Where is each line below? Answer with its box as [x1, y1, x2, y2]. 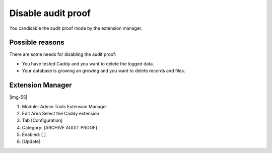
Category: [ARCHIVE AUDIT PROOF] [22, 124, 98, 130]
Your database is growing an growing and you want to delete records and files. [22, 68, 186, 74]
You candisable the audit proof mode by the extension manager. [9, 25, 143, 31]
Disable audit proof [9, 8, 91, 19]
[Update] [22, 138, 41, 144]
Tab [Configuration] [22, 117, 63, 123]
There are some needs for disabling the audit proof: [9, 51, 117, 57]
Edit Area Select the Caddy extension [22, 110, 100, 116]
